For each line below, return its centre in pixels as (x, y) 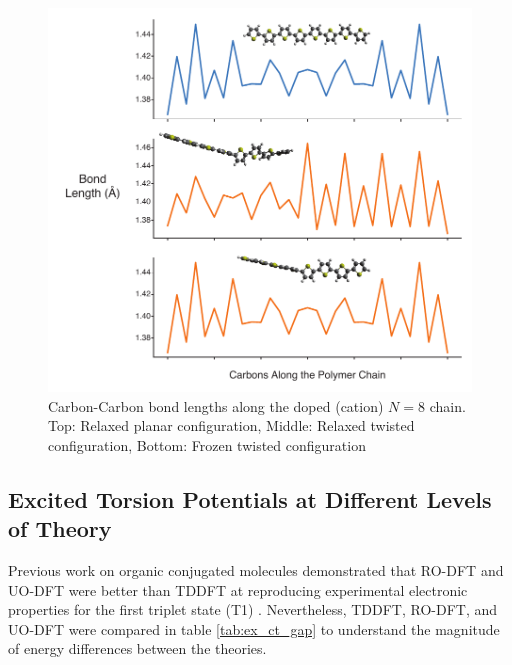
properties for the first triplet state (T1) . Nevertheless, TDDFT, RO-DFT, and (253, 609)
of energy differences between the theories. (137, 648)
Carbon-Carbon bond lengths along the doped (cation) (216, 405)
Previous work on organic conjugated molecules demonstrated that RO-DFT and (256, 569)
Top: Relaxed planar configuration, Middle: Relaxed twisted (231, 425)
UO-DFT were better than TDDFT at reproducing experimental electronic (238, 589)
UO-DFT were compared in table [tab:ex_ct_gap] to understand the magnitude (254, 628)
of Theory (60, 528)
